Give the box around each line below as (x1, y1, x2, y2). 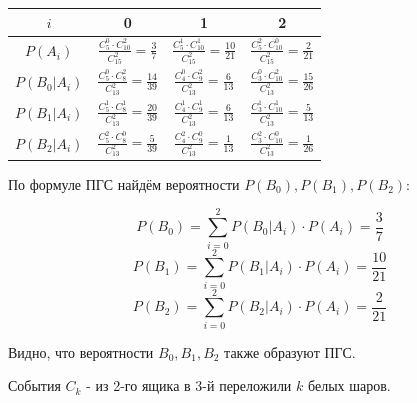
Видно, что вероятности (8, 341, 154, 362)
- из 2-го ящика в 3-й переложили (86, 375, 292, 396)
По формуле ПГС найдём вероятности (8, 173, 240, 194)
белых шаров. (307, 375, 391, 396)
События (8, 375, 61, 396)
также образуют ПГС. (224, 341, 356, 362)
